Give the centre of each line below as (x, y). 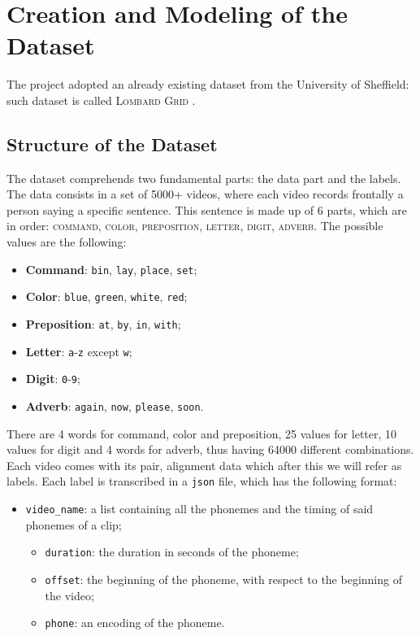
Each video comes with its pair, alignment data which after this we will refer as (204, 465)
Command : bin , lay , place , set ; (111, 269)
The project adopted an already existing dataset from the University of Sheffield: (208, 84)
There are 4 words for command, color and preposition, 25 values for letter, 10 (202, 433)
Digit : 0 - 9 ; (53, 379)
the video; (69, 595)
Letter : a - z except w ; (79, 351)
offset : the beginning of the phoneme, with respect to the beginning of (223, 579)
